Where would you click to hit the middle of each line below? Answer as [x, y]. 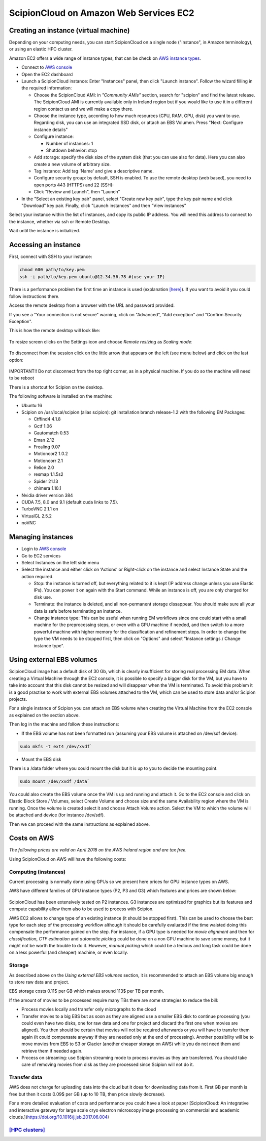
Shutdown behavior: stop [71, 150]
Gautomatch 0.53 [51, 433]
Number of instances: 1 [69, 143]
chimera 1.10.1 [48, 488]
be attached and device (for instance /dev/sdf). [57, 815]
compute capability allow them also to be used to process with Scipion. [81, 909]
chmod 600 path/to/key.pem [52, 270]
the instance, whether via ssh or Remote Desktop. [60, 221]
